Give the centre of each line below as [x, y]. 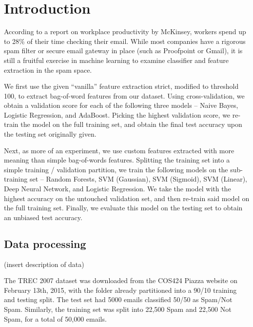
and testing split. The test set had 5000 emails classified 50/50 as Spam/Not [118, 299]
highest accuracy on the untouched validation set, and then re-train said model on [127, 198]
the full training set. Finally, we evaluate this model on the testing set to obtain [123, 208]
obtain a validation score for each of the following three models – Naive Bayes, [121, 105]
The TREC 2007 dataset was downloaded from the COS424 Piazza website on [121, 280]
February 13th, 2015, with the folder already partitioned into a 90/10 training [120, 290]
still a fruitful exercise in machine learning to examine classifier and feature [116, 60]
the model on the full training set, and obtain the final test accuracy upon [131, 124]
